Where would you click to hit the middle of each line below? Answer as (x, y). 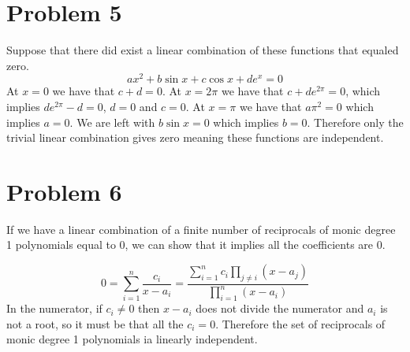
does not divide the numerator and (280, 308)
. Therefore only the (355, 122)
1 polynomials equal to (61, 245)
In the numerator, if (54, 308)
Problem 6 (64, 191)
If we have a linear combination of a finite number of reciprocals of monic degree (201, 229)
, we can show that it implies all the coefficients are (249, 245)
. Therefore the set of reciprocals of (300, 323)
